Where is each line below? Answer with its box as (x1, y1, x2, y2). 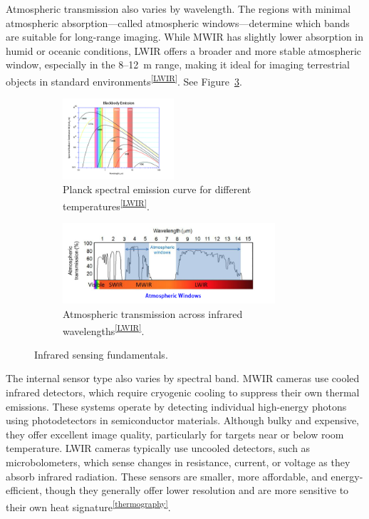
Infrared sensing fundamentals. (34, 346, 168, 361)
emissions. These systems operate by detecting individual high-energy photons (6, 399, 347, 413)
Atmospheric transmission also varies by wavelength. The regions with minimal (6, 1, 351, 16)
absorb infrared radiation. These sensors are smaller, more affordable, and (6, 468, 328, 483)
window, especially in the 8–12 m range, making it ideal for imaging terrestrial (6, 57, 350, 72)
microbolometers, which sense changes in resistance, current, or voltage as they (6, 455, 350, 469)
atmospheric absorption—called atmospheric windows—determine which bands (6, 15, 350, 30)
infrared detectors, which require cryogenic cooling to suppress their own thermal (6, 385, 360, 400)
